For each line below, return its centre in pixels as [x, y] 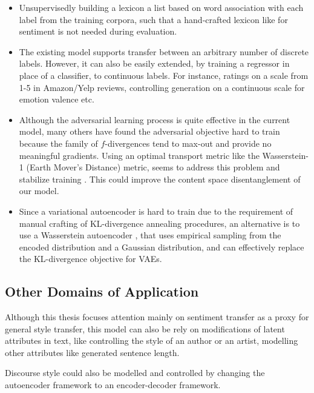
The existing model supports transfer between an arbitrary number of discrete [164, 51]
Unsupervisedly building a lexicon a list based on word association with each [161, 7]
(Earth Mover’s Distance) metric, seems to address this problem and [153, 167]
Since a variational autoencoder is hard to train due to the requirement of [156, 211]
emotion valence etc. [57, 99]
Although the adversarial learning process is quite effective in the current [155, 119]
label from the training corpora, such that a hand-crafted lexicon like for [153, 19]
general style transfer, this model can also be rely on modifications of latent [145, 328]
